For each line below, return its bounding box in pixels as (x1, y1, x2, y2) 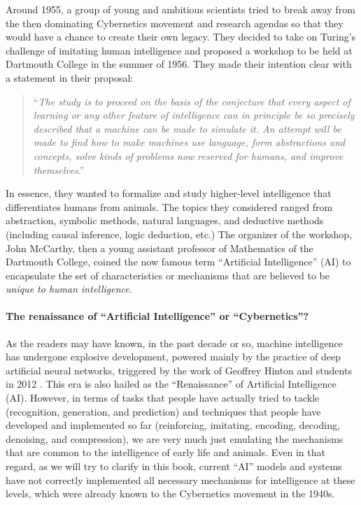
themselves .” (33, 162, 85, 177)
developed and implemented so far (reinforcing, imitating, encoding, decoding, (6, 418, 340, 432)
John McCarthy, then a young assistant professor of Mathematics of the (6, 240, 313, 255)
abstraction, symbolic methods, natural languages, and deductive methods (6, 213, 324, 228)
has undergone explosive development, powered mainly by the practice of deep (6, 349, 341, 364)
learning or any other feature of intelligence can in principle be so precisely (33, 108, 355, 122)
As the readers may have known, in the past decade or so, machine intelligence (6, 335, 343, 350)
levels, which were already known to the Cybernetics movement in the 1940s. (6, 486, 335, 501)
